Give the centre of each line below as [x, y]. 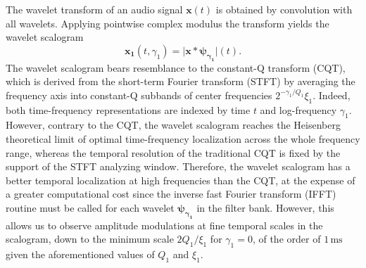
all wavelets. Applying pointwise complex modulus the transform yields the [168, 23]
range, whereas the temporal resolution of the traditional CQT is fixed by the [173, 152]
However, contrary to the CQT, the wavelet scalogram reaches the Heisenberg [173, 125]
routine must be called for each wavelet [90, 207]
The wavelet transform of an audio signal [94, 9]
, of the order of [286, 239]
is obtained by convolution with [284, 9]
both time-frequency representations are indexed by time [128, 109]
